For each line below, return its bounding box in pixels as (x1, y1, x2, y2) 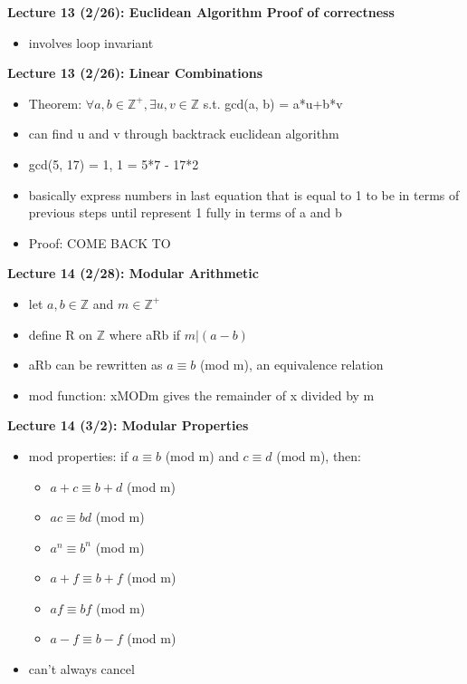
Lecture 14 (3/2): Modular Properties (7, 416, 249, 435)
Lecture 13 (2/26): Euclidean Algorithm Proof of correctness (7, 3, 395, 21)
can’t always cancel (28, 660, 135, 679)
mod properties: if (28, 446, 129, 465)
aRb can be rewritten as (28, 355, 163, 374)
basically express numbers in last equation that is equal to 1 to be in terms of (28, 185, 460, 204)
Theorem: (28, 93, 82, 112)
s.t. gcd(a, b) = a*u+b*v (203, 93, 343, 112)
